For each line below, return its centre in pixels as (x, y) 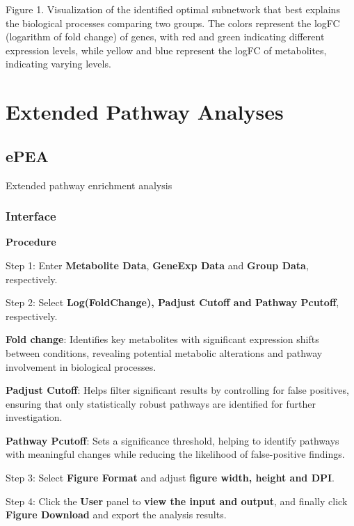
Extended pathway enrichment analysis (89, 185)
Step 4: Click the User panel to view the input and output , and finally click (177, 501)
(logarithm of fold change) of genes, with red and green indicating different (165, 37)
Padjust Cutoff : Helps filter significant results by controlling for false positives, (177, 390)
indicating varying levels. (58, 64)
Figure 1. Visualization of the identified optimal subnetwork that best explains (173, 9)
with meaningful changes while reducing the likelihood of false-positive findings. (175, 454)
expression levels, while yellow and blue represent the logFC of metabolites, (166, 50)
